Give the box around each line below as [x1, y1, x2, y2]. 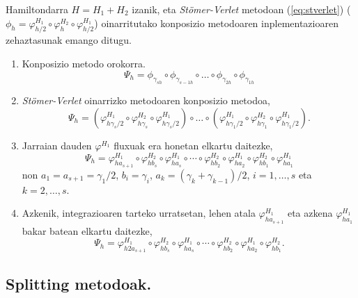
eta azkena [287, 206, 333, 220]
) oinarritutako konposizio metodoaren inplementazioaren [94, 15, 338, 30]
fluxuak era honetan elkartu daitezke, [114, 138, 273, 152]
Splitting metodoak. [6, 272, 152, 294]
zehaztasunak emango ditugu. [6, 33, 132, 47]
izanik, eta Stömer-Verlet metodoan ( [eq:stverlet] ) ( [132, 2, 351, 16]
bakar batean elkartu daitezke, [22, 223, 153, 238]
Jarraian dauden [22, 138, 92, 152]
